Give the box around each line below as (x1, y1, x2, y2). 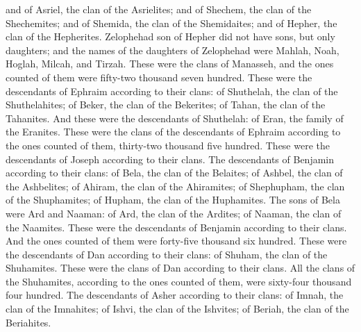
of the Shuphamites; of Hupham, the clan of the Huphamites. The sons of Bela (6, 192, 340, 207)
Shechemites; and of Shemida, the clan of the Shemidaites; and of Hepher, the (6, 15, 337, 30)
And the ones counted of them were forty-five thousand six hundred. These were (6, 233, 347, 248)
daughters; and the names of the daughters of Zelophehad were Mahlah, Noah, (6, 42, 339, 57)
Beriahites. (6, 315, 51, 329)
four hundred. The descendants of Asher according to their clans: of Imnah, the (6, 288, 344, 302)
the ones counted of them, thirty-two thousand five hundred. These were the (6, 138, 330, 152)
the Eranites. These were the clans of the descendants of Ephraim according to (6, 124, 341, 139)
